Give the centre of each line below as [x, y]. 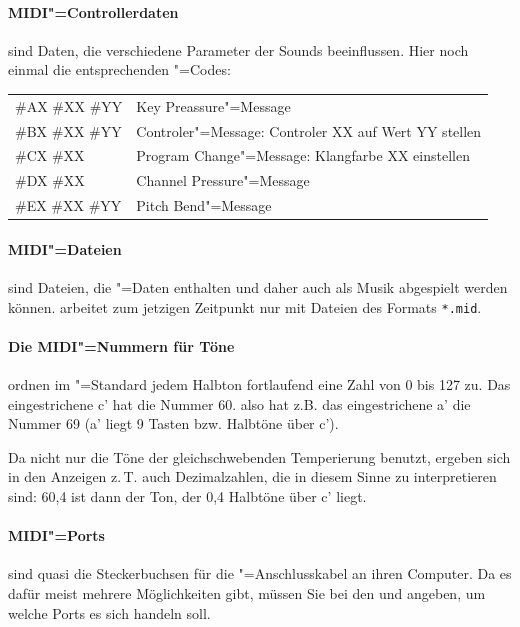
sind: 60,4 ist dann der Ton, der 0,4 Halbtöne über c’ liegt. [187, 496]
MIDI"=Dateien [65, 248]
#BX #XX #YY [68, 130]
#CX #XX [50, 155]
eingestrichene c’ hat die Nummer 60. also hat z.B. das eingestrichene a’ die [239, 403]
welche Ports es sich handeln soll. [109, 612]
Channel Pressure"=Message [223, 180]
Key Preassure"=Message [213, 105]
